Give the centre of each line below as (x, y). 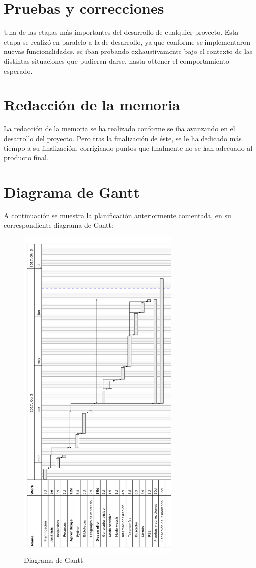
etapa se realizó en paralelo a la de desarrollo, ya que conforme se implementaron (127, 41)
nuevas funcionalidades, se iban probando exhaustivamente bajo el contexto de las (128, 51)
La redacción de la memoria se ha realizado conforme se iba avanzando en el (120, 129)
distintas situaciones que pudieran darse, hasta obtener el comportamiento (117, 61)
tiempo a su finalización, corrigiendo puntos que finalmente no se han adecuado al (128, 148)
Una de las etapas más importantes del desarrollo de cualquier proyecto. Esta (121, 32)
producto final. (26, 157)
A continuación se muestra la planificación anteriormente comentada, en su (118, 215)
